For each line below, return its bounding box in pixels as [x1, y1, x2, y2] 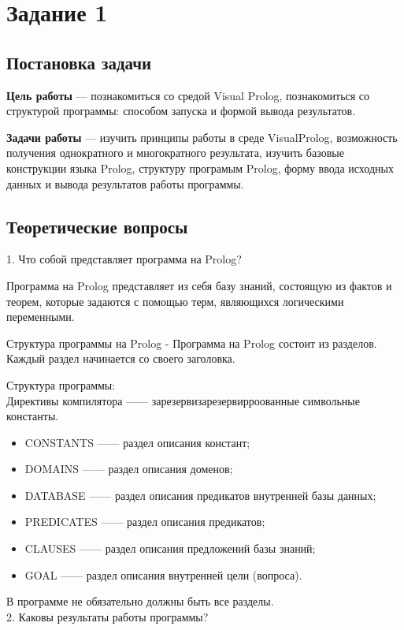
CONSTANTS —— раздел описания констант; [24, 434, 250, 450]
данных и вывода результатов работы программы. [6, 175, 244, 192]
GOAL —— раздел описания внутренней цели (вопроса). [24, 566, 302, 583]
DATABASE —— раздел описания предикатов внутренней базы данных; [24, 486, 376, 503]
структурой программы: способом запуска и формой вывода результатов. [6, 103, 356, 119]
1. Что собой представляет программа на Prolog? [6, 251, 242, 267]
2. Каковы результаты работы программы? [6, 608, 209, 624]
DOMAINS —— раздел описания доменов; [24, 460, 233, 477]
